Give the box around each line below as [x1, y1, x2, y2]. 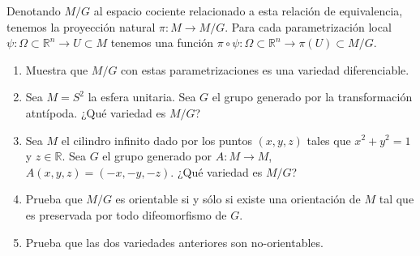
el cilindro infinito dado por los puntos [61, 131, 252, 148]
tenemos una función [110, 34, 214, 51]
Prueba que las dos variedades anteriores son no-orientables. [25, 233, 324, 250]
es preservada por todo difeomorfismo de [25, 206, 227, 223]
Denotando [6, 2, 61, 19]
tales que [306, 131, 351, 148]
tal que [379, 190, 414, 207]
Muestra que [25, 61, 88, 78]
